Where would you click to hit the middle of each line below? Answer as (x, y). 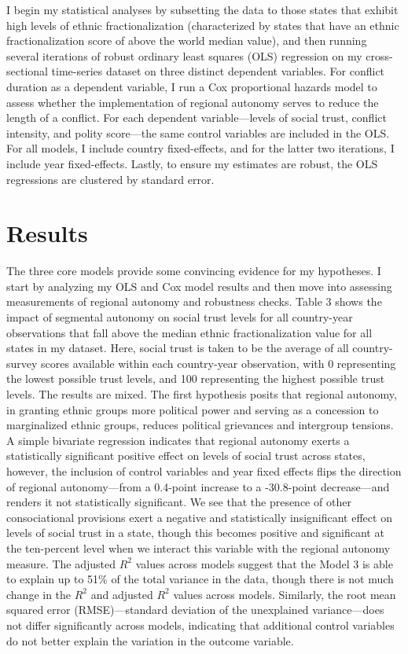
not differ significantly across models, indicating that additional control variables (200, 625)
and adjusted (122, 594)
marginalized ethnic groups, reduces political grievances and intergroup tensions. (200, 425)
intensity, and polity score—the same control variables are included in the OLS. (198, 132)
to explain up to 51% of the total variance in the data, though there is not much (200, 579)
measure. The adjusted (61, 563)
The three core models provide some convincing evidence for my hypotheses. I (194, 271)
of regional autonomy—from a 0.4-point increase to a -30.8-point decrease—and (198, 486)
